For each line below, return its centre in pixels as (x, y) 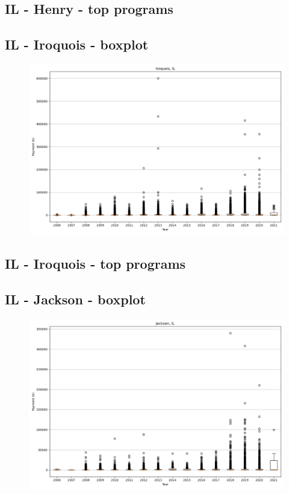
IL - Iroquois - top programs (95, 264)
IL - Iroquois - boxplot (77, 44)
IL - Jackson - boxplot (75, 299)
